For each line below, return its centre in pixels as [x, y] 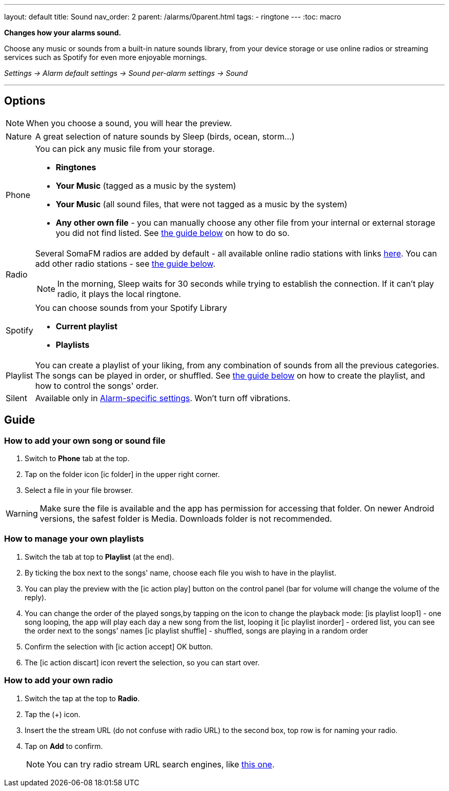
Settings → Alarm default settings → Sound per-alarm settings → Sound [126, 73]
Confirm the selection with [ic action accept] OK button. [119, 646]
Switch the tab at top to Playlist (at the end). [99, 557]
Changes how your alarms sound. [63, 33]
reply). [36, 597]
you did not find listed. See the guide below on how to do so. [172, 233]
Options [25, 101]
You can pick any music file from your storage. [125, 149]
